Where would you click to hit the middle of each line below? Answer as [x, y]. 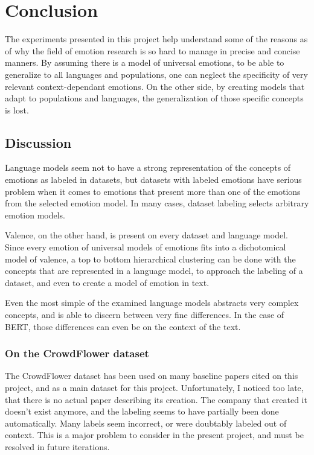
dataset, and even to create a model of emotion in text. [107, 282]
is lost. [17, 110]
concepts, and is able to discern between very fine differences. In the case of [145, 315]
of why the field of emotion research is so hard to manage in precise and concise [152, 50]
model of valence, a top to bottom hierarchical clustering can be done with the [150, 259]
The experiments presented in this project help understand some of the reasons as [156, 39]
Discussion [38, 142]
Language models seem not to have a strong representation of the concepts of [148, 167]
